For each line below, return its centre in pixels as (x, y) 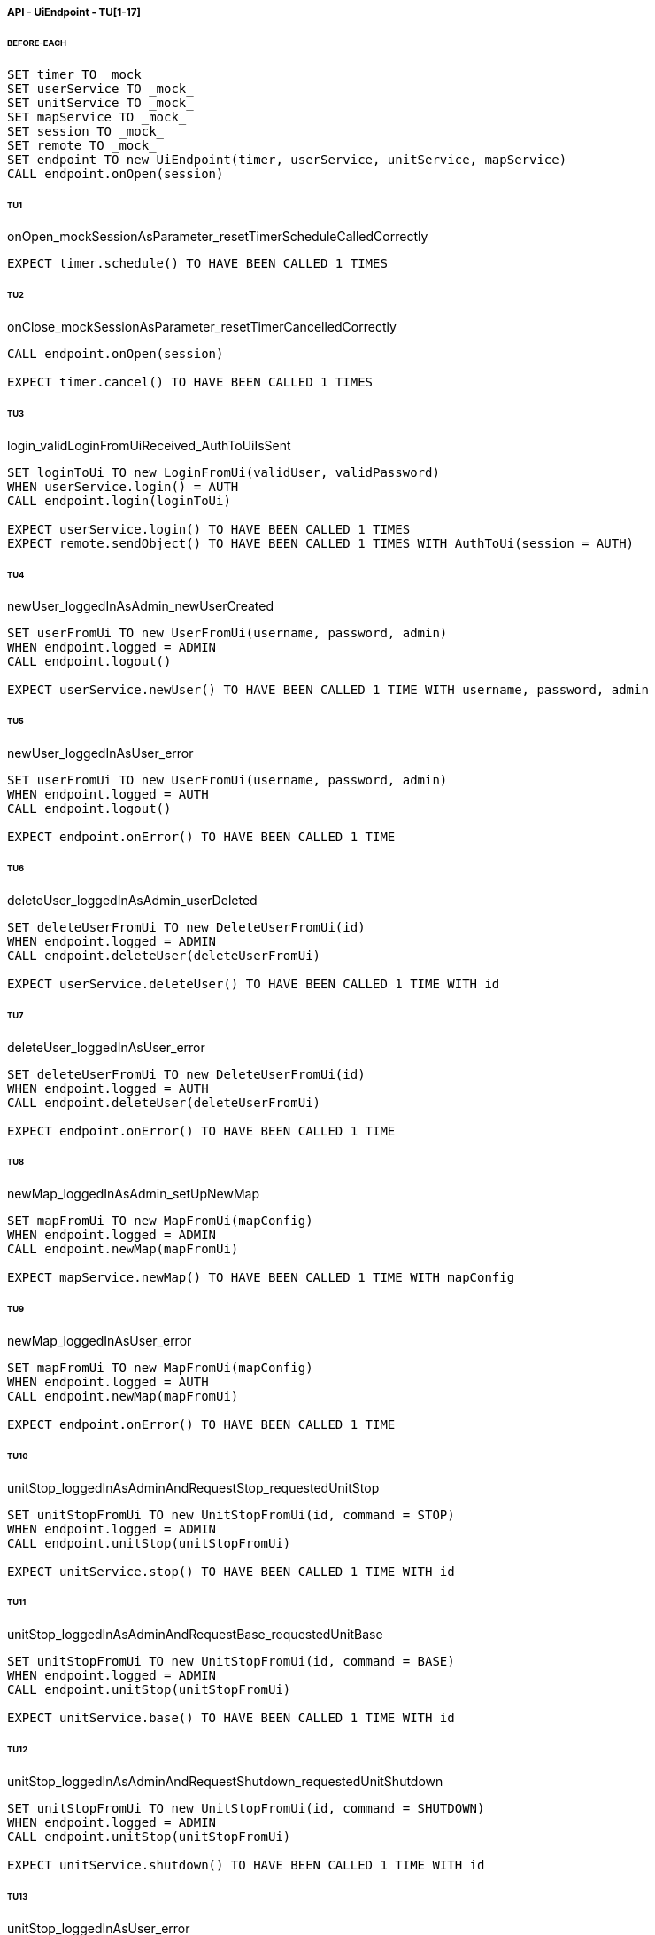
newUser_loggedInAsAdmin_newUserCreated (140, 606)
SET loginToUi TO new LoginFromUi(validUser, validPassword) (223, 472)
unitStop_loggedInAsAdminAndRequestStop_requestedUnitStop (193, 1487)
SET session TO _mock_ (86, 131)
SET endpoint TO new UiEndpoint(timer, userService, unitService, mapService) (287, 159)
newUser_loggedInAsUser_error (100, 753)
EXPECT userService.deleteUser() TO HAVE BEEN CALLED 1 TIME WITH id (254, 983)
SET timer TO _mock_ (78, 74)
